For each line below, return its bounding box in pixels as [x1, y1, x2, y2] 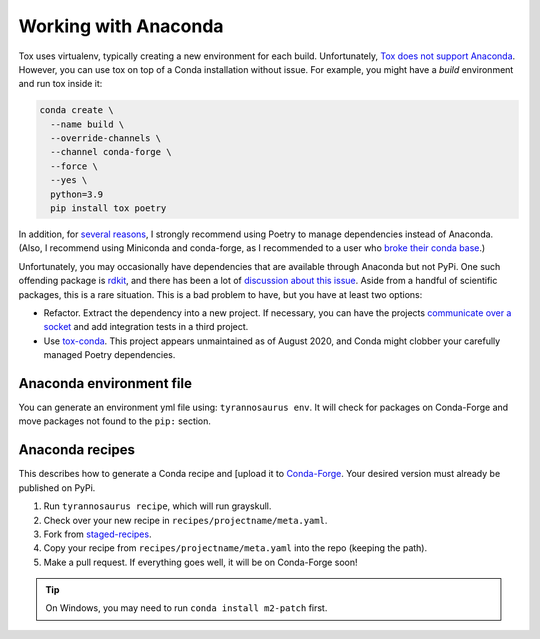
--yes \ [50, 175, 88, 186]
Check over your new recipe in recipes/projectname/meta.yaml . [43, 514, 328, 526]
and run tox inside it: [18, 78, 103, 90]
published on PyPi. [18, 481, 96, 494]
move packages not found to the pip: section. [18, 415, 212, 427]
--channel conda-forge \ [50, 146, 172, 158]
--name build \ [50, 118, 125, 130]
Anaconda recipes [18, 441, 135, 459]
